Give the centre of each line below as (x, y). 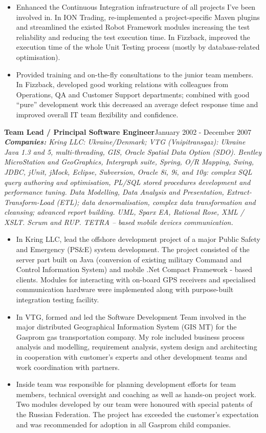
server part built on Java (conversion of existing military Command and (129, 259)
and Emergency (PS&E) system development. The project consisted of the (133, 249)
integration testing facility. (58, 300)
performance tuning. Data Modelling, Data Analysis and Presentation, (114, 192)
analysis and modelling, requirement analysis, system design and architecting (137, 347)
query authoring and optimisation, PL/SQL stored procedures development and (127, 182)
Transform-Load (29, 202)
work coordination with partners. (68, 367)
